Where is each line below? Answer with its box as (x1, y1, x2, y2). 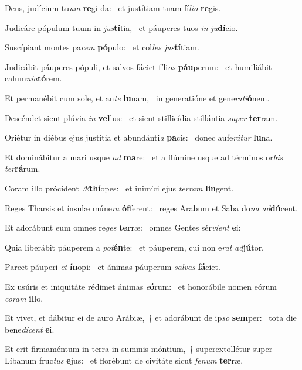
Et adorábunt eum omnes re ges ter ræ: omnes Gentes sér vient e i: (5, 221, 241, 234)
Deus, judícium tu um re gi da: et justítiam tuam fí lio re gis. (5, 2, 221, 13)
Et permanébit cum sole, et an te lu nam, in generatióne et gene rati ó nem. (5, 91, 270, 104)
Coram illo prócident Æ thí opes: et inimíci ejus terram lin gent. (5, 181, 234, 194)
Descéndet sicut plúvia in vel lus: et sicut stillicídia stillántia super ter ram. (5, 111, 278, 124)
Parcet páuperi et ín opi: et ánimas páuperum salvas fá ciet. (5, 261, 220, 273)
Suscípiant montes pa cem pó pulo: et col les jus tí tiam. (5, 41, 199, 53)
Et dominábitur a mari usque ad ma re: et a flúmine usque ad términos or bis (5, 150, 283, 163)
